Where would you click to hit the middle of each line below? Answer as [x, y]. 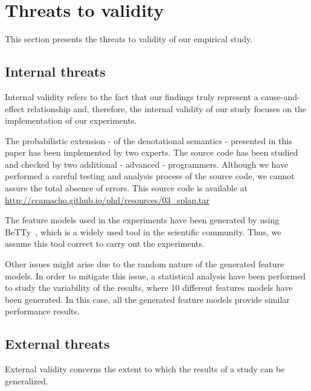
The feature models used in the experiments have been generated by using [142, 220]
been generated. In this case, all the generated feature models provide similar [147, 299]
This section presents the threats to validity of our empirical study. [129, 39]
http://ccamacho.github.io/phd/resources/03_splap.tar [107, 199]
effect [15, 108]
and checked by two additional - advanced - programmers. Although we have [147, 164]
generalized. [27, 380]
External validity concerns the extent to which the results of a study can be [145, 369]
